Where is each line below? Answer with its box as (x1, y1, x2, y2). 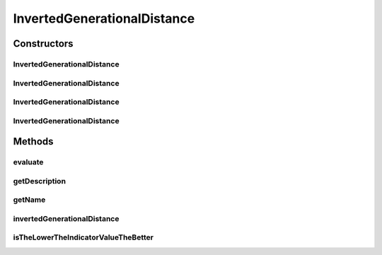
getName (13, 195, 46, 205)
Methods (13, 135, 54, 148)
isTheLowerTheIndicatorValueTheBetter (13, 232, 154, 242)
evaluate (13, 157, 44, 167)
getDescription (13, 176, 66, 186)
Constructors (13, 38, 74, 50)
